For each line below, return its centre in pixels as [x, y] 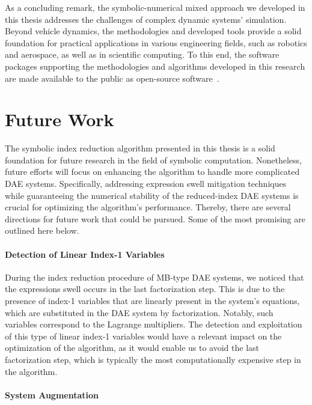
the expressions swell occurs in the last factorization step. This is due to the [145, 289]
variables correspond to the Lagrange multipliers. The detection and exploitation [154, 324]
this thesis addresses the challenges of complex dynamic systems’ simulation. [146, 19]
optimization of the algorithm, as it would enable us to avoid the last [132, 348]
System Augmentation [52, 394]
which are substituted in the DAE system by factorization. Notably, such [139, 312]
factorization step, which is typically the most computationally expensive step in [153, 359]
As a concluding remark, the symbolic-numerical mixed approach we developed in [155, 7]
